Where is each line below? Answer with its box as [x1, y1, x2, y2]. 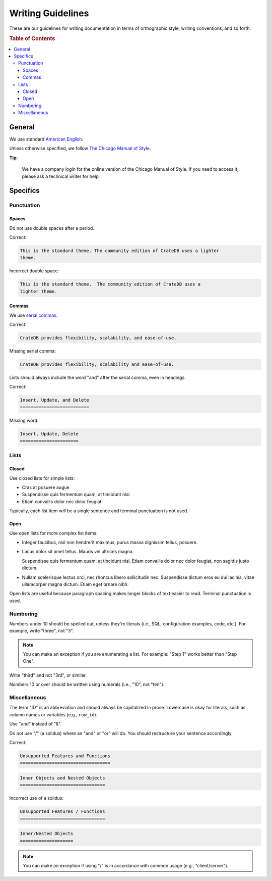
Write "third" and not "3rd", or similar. [9, 672, 87, 678]
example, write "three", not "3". [9, 628, 74, 634]
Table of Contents [9, 35, 55, 42]
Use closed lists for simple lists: [9, 475, 75, 481]
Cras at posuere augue [22, 484, 70, 491]
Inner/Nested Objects [20, 831, 74, 837]
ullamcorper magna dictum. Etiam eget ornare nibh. [22, 581, 129, 587]
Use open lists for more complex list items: [9, 530, 98, 536]
